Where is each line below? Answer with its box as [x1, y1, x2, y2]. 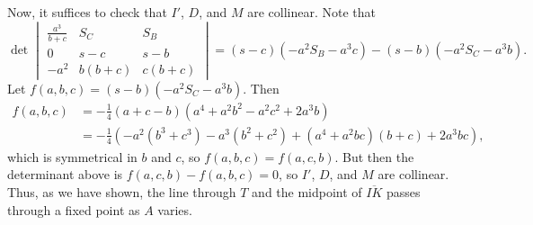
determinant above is [7, 165, 123, 184]
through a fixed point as [7, 200, 140, 219]
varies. [157, 200, 192, 219]
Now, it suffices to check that [7, 3, 167, 21]
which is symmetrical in [7, 147, 138, 166]
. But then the [334, 147, 414, 166]
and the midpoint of [252, 183, 362, 202]
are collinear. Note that [247, 3, 377, 21]
